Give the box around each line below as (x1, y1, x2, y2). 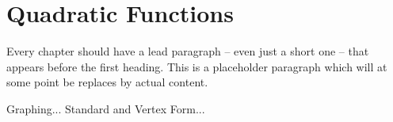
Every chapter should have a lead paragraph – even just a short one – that (6, 43, 369, 59)
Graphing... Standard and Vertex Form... (6, 100, 205, 116)
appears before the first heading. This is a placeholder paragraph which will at (6, 58, 387, 74)
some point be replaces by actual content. (6, 74, 208, 90)
